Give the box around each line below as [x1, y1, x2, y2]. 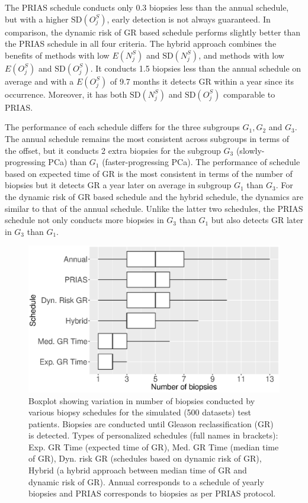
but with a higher [5, 12, 69, 25]
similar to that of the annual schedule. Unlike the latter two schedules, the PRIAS [5, 202, 303, 214]
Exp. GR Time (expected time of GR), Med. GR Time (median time [28, 440, 279, 453]
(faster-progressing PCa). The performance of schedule [102, 156, 300, 168]
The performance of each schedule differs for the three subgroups [5, 121, 240, 133]
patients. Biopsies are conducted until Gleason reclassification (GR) [28, 417, 274, 430]
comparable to [223, 88, 275, 100]
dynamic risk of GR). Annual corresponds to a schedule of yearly [28, 475, 264, 488]
